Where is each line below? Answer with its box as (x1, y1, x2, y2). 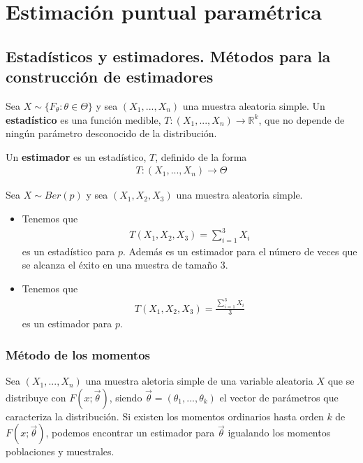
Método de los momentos (6, 346, 150, 363)
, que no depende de (258, 112, 345, 127)
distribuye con (6, 390, 66, 404)
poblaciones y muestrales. (6, 444, 114, 459)
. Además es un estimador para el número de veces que (123, 243, 357, 258)
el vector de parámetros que (219, 390, 339, 404)
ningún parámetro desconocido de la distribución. (6, 126, 217, 141)
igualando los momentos (228, 425, 331, 440)
